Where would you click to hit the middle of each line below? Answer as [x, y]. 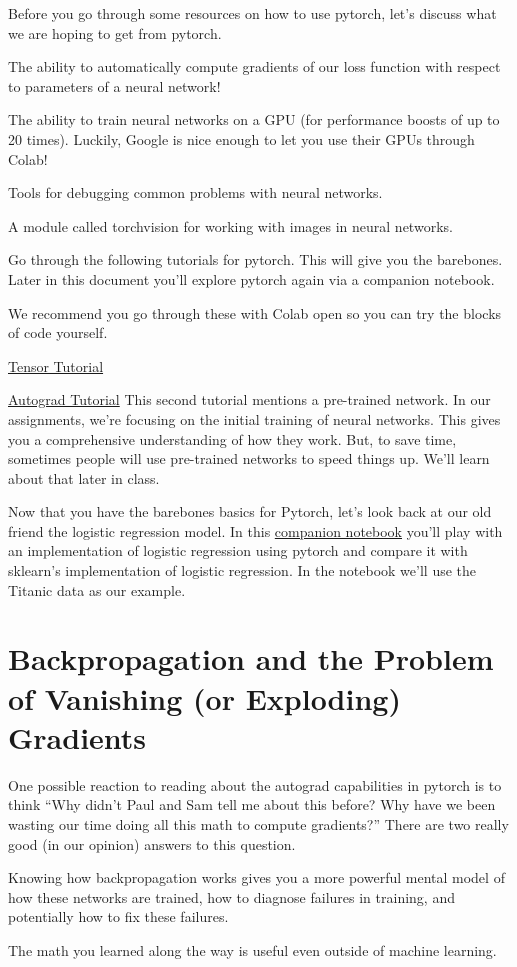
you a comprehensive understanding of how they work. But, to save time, [232, 438]
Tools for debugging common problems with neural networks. [195, 192]
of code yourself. [58, 332]
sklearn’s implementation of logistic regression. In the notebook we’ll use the [242, 570]
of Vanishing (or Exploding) [204, 697]
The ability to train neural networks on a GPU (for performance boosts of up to [254, 119]
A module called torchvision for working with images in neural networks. [230, 225]
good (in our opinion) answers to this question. [152, 843]
